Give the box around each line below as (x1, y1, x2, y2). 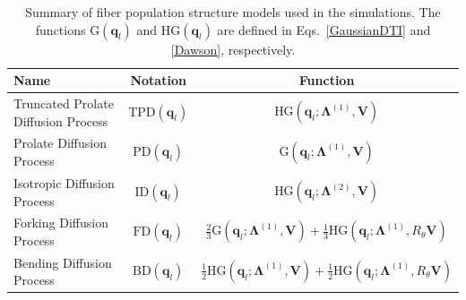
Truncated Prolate (13, 94, 114, 113)
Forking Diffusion (13, 213, 108, 232)
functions (35, 20, 86, 39)
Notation (130, 71, 186, 90)
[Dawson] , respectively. (170, 39, 296, 58)
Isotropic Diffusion (13, 173, 115, 192)
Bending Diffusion (13, 253, 112, 271)
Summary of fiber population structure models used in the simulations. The (25, 3, 441, 21)
